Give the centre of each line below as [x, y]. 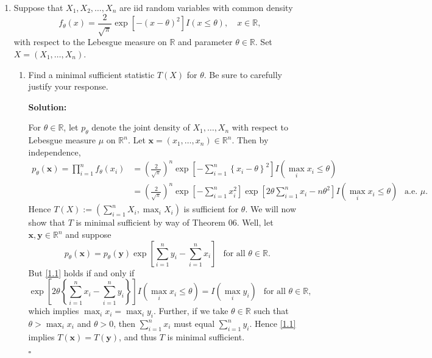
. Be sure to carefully [243, 74]
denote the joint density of [141, 127]
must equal [194, 324]
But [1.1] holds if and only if [81, 272]
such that [271, 311]
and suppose [88, 234]
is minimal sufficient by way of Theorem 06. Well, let [175, 222]
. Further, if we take [191, 311]
